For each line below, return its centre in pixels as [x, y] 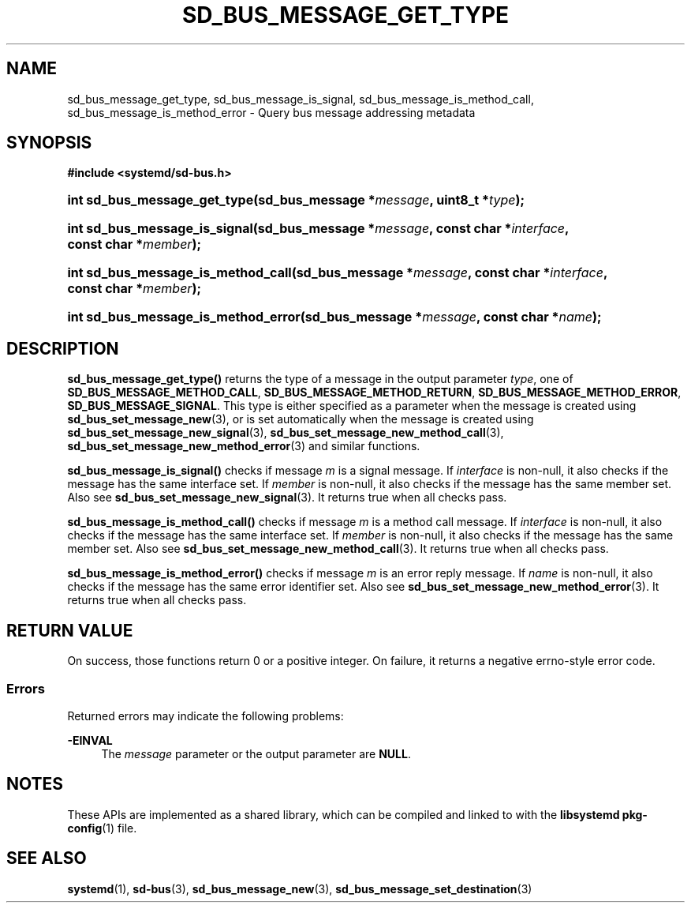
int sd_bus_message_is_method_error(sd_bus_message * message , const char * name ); [334, 317]
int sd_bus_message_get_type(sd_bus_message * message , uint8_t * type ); [296, 200]
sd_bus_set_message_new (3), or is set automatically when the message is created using [301, 419]
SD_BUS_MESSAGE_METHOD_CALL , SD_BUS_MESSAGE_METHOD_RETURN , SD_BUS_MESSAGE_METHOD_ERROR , [374, 393]
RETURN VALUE [70, 630]
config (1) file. [102, 828]
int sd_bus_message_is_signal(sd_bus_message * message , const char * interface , [318, 229]
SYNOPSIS [49, 143]
